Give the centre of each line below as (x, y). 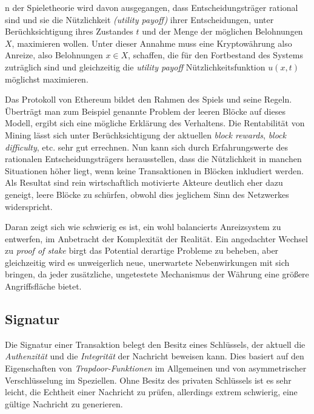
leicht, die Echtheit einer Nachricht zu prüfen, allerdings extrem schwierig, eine (151, 392)
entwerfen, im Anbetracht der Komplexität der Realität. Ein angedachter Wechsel (156, 238)
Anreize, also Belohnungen (54, 55)
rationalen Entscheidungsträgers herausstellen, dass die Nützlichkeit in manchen (153, 159)
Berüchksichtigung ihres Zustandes (69, 31)
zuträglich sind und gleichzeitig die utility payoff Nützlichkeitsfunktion (135, 66)
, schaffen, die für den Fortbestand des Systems (215, 55)
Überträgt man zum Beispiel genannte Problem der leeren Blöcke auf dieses (145, 111)
